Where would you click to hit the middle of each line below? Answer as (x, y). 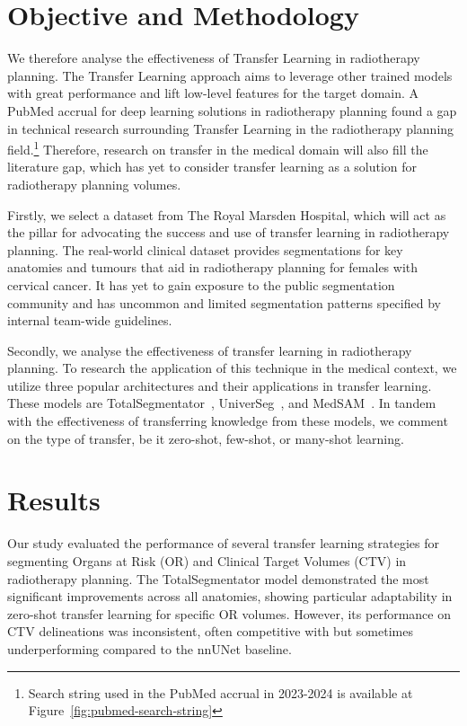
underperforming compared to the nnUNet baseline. (150, 648)
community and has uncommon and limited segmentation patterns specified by (224, 302)
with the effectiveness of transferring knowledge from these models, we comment (228, 421)
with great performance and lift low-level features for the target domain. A (213, 93)
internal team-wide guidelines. (90, 320)
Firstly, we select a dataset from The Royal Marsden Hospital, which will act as (227, 214)
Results (54, 500)
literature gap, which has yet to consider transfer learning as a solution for (212, 167)
